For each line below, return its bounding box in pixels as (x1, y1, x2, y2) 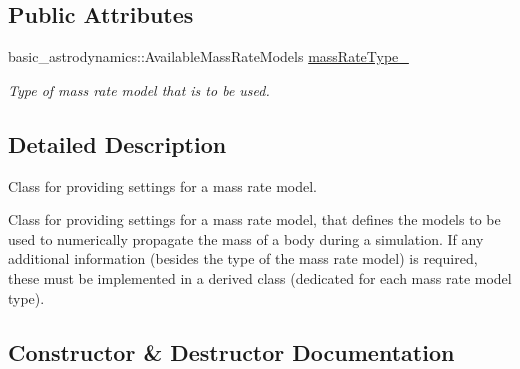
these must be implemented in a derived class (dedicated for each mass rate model (8, 267, 512, 288)
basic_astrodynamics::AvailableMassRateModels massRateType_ (8, 46, 409, 67)
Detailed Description (8, 128, 227, 159)
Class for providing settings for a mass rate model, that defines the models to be (8, 209, 501, 230)
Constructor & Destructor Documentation (8, 336, 455, 367)
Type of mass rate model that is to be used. (8, 79, 270, 100)
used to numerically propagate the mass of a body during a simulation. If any (8, 228, 484, 249)
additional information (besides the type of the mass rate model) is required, (8, 248, 478, 269)
